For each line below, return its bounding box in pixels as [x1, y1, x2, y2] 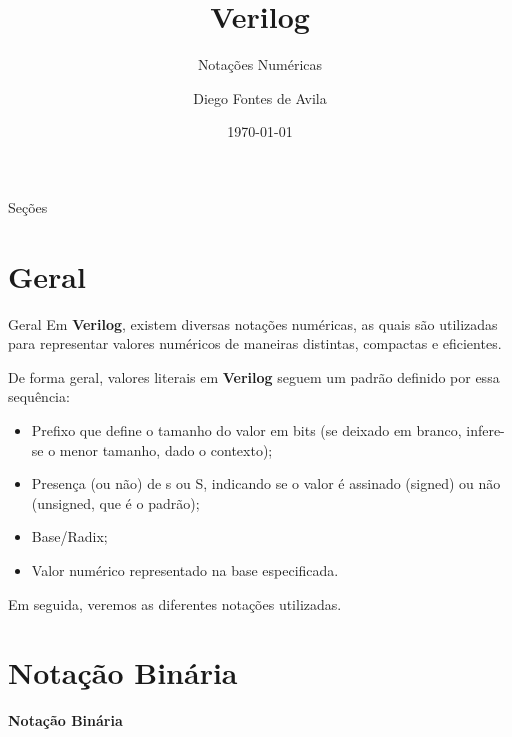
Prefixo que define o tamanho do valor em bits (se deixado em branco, [31, 420, 462, 440]
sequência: [8, 386, 70, 407]
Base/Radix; [31, 526, 108, 547]
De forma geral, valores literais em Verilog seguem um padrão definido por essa [8, 366, 500, 387]
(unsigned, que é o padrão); [31, 492, 200, 513]
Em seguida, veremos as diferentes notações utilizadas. [8, 593, 342, 614]
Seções [8, 196, 48, 217]
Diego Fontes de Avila [193, 87, 327, 108]
